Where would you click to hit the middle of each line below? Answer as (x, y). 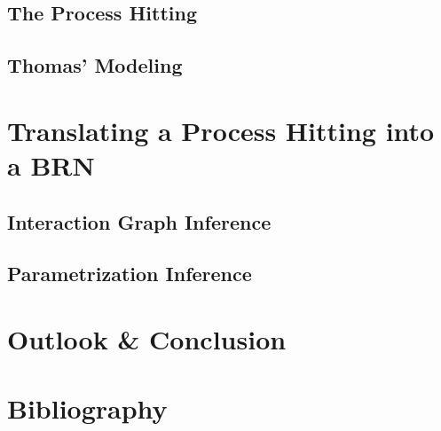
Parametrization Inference (130, 274)
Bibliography (87, 408)
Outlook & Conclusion (147, 338)
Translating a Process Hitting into (221, 130)
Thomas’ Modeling (95, 65)
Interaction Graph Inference (139, 221)
